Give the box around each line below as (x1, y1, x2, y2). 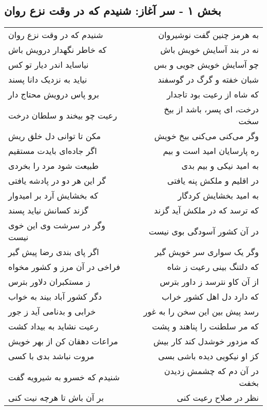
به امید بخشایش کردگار (178, 189, 259, 202)
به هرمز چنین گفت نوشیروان (158, 29, 259, 41)
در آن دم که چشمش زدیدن (164, 365, 259, 377)
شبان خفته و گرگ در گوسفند (158, 73, 259, 86)
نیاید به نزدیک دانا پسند (8, 73, 87, 86)
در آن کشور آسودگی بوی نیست (148, 225, 259, 237)
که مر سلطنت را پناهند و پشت (151, 320, 259, 333)
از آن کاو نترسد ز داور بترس (160, 276, 259, 288)
